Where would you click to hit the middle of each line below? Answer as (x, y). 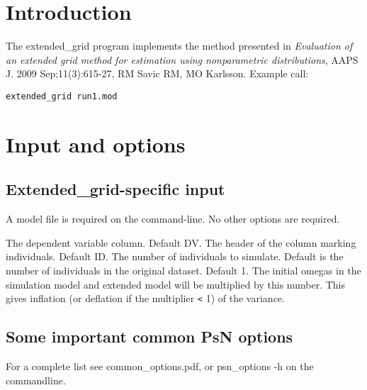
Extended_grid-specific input (115, 189)
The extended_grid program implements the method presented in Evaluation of (179, 46)
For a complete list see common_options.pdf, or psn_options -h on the (160, 366)
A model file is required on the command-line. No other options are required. (173, 219)
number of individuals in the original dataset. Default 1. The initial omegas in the (183, 270)
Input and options (96, 144)
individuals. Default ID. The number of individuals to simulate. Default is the (175, 256)
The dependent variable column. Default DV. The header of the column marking (181, 242)
